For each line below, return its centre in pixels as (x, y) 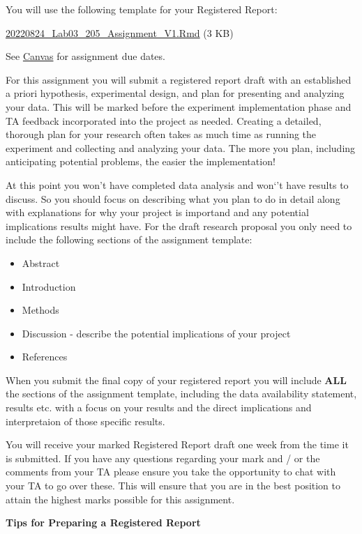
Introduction (49, 286)
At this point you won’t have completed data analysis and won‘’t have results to (177, 184)
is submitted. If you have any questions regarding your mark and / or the (163, 458)
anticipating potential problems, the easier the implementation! (141, 161)
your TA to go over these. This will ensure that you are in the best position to (173, 486)
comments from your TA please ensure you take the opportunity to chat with (171, 472)
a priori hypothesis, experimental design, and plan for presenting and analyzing (175, 93)
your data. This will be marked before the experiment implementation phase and (179, 106)
